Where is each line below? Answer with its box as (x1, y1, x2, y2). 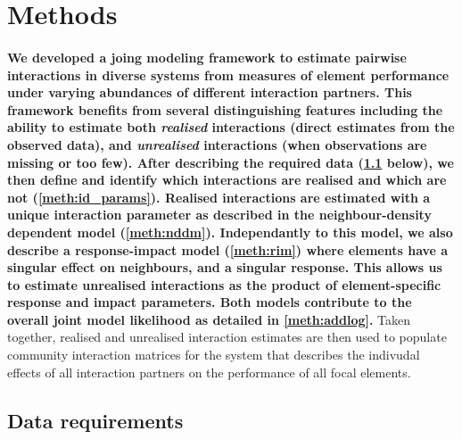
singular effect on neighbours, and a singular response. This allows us (7, 258, 442, 277)
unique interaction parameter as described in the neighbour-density (7, 205, 432, 224)
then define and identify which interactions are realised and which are (7, 170, 447, 189)
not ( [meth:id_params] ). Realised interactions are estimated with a (7, 187, 431, 206)
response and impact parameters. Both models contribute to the (7, 293, 412, 311)
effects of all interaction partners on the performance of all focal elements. (7, 362, 411, 381)
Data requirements (7, 406, 184, 434)
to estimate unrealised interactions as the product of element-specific (7, 275, 441, 294)
